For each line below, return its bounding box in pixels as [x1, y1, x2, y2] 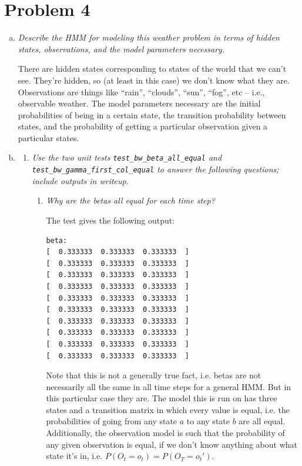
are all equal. [239, 415, 286, 427]
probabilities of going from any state [46, 415, 177, 427]
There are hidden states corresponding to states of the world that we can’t [18, 62, 287, 75]
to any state [186, 415, 230, 427]
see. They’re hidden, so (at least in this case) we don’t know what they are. [18, 74, 290, 86]
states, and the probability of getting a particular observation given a [18, 120, 268, 132]
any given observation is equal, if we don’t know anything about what [46, 438, 298, 450]
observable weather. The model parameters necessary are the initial [18, 97, 261, 109]
